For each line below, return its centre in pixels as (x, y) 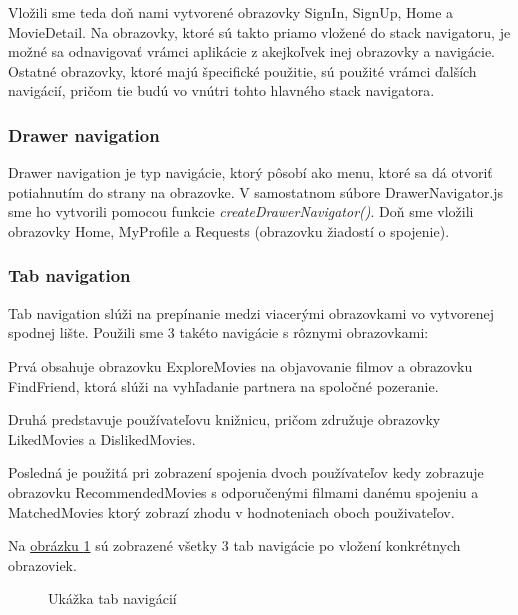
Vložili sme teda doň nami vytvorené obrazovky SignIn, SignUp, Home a (231, 12)
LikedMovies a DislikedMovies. (102, 438)
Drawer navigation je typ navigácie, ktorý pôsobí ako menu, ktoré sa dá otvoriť (250, 172)
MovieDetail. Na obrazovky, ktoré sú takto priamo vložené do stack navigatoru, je (259, 31)
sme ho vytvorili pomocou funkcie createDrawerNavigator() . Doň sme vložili (241, 211)
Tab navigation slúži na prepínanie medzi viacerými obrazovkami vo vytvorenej (251, 312)
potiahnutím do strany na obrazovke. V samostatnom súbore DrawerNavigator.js (256, 191)
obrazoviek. (42, 564)
